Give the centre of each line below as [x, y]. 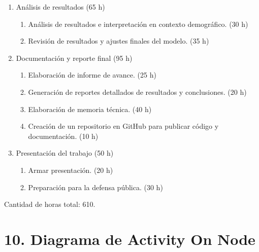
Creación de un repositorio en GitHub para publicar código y [123, 126]
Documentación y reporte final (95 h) [74, 58]
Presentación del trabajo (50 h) [65, 153]
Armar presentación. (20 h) [71, 170]
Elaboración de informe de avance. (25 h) [92, 75]
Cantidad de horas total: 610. [50, 204]
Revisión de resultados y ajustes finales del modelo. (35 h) [119, 41]
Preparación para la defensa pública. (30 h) [95, 187]
